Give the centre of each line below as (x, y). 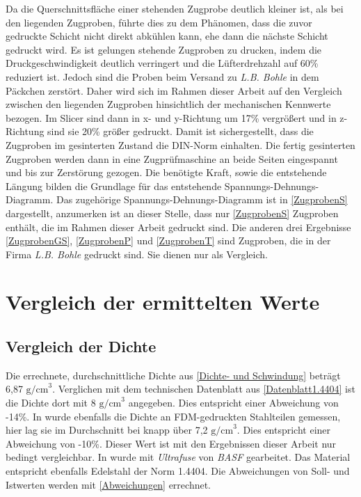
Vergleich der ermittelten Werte (163, 302)
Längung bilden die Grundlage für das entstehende (114, 186)
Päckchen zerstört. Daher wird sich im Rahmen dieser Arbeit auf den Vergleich (174, 90)
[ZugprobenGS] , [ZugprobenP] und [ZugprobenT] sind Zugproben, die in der (168, 240)
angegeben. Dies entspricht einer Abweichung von (233, 403)
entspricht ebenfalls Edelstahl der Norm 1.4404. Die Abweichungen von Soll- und (178, 471)
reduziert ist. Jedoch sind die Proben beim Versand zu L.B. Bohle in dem (162, 76)
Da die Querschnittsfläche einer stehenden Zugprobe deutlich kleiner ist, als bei (175, 8)
